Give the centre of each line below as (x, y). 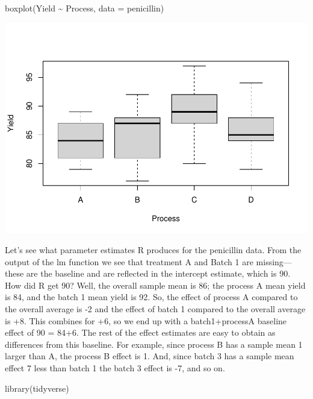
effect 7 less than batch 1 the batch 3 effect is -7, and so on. (115, 368)
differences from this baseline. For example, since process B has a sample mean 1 (154, 344)
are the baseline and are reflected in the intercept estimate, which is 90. (158, 273)
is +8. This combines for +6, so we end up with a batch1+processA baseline (146, 320)
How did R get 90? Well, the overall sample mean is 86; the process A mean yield (155, 285)
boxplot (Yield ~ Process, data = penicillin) (85, 8)
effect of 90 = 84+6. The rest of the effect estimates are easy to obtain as (140, 332)
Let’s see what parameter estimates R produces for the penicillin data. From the (153, 250)
